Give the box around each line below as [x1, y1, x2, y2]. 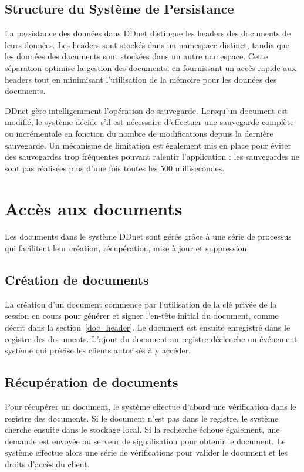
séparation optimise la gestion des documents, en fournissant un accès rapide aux [5, 61, 296, 73]
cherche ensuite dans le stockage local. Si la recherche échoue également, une [5, 423, 280, 436]
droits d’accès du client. [5, 457, 90, 470]
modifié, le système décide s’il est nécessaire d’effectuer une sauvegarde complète [5, 116, 294, 128]
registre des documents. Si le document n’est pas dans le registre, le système [5, 412, 279, 424]
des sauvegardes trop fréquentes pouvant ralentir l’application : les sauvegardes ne [5, 150, 300, 163]
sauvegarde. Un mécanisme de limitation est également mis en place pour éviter [5, 139, 292, 151]
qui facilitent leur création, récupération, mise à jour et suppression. [5, 242, 249, 254]
